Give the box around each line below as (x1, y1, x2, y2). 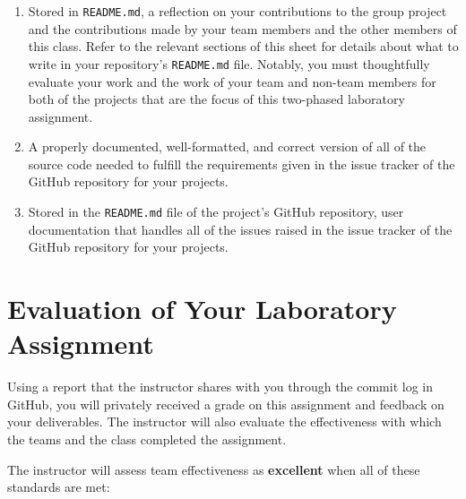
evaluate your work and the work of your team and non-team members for (28, 72, 436, 90)
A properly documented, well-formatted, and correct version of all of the (28, 137, 427, 156)
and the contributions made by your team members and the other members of (28, 19, 457, 38)
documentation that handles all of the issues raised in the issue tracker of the (28, 219, 453, 238)
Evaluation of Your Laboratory (7, 290, 397, 327)
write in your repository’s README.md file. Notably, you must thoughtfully (28, 54, 430, 73)
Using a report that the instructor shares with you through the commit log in (7, 377, 434, 396)
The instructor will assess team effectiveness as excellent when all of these (7, 460, 420, 478)
